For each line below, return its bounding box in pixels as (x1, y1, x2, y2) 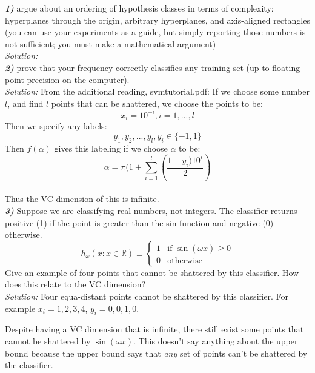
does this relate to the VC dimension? (5, 278, 146, 291)
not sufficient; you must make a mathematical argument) (5, 37, 216, 50)
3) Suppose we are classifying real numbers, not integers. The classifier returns (5, 204, 297, 217)
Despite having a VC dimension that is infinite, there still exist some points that (5, 323, 304, 335)
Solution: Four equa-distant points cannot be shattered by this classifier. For (5, 289, 289, 302)
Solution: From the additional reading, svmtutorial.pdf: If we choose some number (5, 85, 310, 98)
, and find (7, 96, 44, 109)
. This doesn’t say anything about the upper (133, 334, 298, 347)
